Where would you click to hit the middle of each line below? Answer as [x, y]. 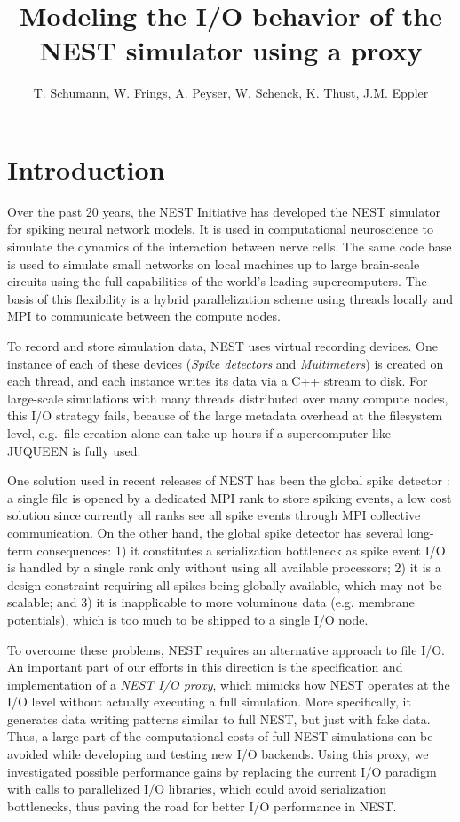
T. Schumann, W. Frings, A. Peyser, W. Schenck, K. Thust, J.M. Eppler [231, 93]
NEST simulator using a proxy [231, 50]
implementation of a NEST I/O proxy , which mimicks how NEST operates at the [229, 684]
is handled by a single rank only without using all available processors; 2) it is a [224, 567]
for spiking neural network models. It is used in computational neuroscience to [221, 229]
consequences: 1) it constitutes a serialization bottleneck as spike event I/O [241, 550]
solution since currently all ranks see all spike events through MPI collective [214, 515]
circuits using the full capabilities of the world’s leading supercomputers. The [217, 281]
